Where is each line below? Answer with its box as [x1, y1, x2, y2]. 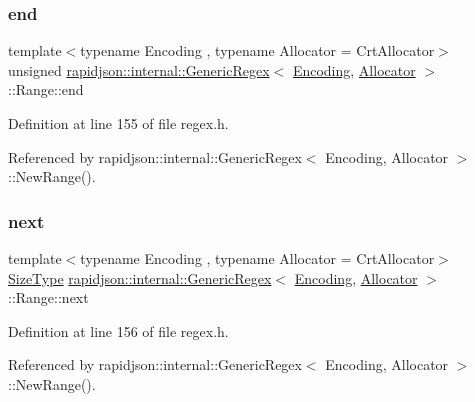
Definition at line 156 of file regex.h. [8, 320, 229, 341]
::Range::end [8, 79, 84, 100]
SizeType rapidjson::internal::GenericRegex [8, 267, 272, 288]
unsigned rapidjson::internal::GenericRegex [8, 59, 270, 80]
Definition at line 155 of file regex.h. [8, 113, 229, 133]
